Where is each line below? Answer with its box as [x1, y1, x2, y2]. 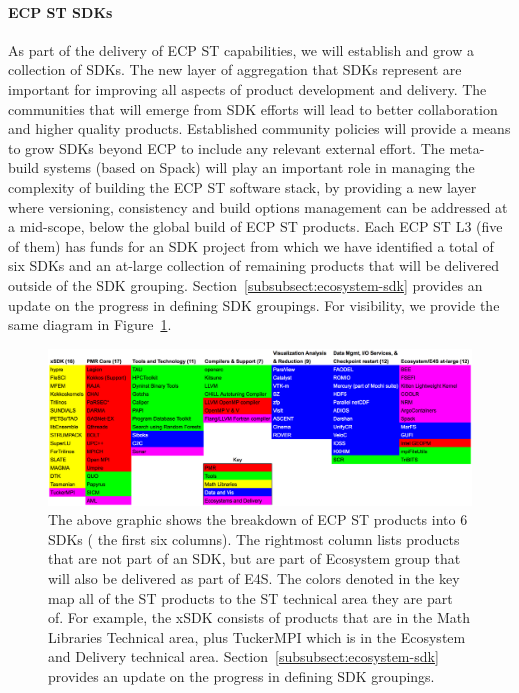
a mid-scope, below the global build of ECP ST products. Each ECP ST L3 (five [8, 216, 503, 237]
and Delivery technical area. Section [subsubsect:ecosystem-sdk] [48, 646, 439, 667]
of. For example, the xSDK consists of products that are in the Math [48, 607, 471, 628]
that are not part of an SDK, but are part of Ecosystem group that [48, 548, 461, 569]
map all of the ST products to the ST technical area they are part [48, 587, 453, 608]
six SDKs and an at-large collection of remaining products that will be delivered [8, 255, 499, 276]
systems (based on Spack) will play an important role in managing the [43, 157, 475, 178]
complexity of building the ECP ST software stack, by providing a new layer [8, 176, 477, 197]
